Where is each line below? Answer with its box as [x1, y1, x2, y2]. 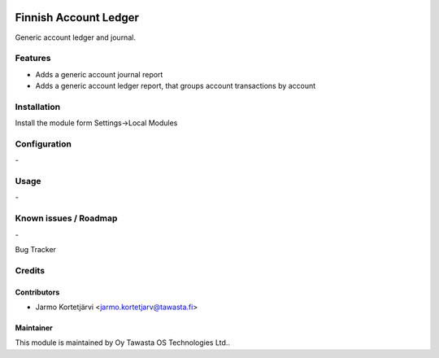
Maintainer [15, 322, 53, 333]
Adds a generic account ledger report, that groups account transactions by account [35, 81, 316, 91]
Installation [15, 101, 61, 112]
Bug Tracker [15, 245, 57, 254]
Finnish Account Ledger [15, 11, 140, 24]
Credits [15, 264, 45, 276]
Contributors [15, 287, 60, 297]
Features [15, 53, 51, 64]
